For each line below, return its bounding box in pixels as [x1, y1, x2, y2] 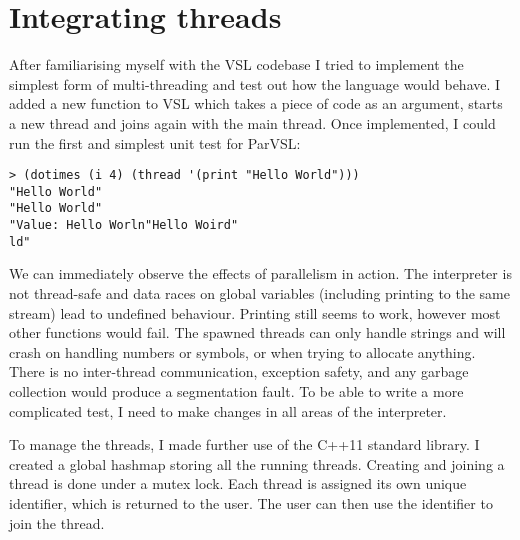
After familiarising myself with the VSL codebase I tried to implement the [9, 54, 464, 75]
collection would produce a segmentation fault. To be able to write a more [9, 380, 464, 401]
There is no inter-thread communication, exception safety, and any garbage [9, 361, 469, 382]
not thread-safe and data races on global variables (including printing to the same [9, 282, 510, 303]
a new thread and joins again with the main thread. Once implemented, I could [9, 112, 496, 133]
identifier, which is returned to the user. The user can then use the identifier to [9, 492, 493, 513]
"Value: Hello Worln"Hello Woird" [9, 218, 239, 233]
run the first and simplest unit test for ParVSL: [9, 132, 301, 153]
